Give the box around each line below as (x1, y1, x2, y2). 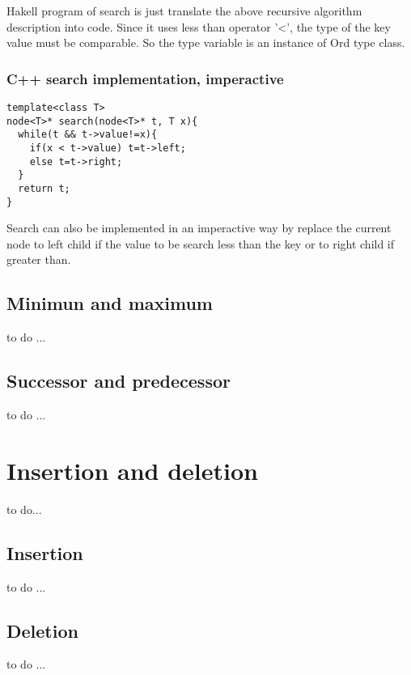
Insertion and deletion (6, 453, 258, 486)
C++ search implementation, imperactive (6, 68, 284, 88)
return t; (18, 182, 70, 194)
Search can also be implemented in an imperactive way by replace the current (6, 219, 392, 236)
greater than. (6, 251, 71, 268)
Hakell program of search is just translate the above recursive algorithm (6, 2, 362, 19)
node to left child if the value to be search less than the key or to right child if (6, 235, 395, 252)
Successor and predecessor (6, 368, 231, 393)
